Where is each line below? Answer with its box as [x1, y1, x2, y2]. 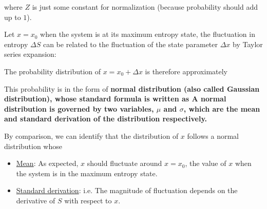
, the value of [185, 158, 226, 169]
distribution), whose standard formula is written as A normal [4, 93, 226, 104]
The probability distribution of [4, 66, 101, 76]
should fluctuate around [87, 158, 162, 169]
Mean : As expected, [16, 158, 79, 169]
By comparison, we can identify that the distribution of [4, 130, 179, 141]
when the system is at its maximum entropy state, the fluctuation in [40, 29, 255, 39]
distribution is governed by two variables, [4, 103, 154, 114]
